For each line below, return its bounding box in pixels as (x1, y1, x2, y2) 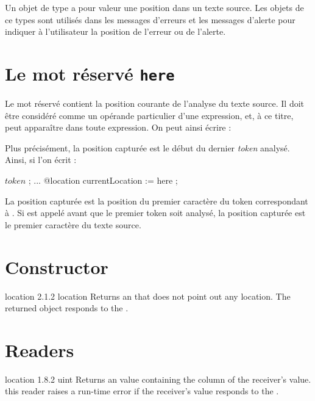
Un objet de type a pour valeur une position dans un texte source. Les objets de (5, 1, 304, 13)
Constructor (5, 254, 108, 279)
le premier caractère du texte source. (5, 218, 141, 231)
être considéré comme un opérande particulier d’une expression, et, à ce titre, (5, 109, 294, 121)
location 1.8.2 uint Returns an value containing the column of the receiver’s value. (5, 372, 311, 385)
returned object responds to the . (5, 302, 129, 314)
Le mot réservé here (5, 60, 175, 85)
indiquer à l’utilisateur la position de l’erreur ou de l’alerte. (5, 25, 226, 38)
